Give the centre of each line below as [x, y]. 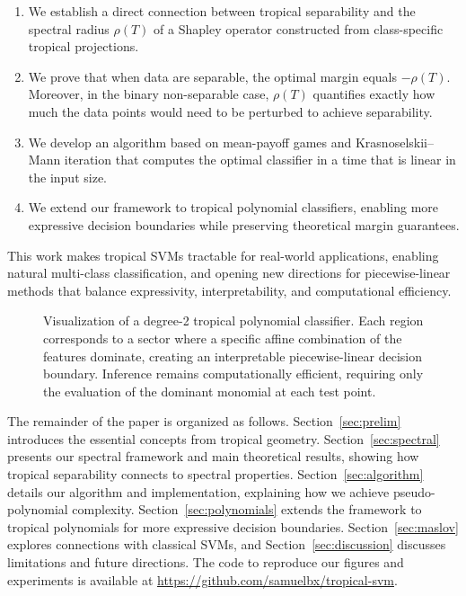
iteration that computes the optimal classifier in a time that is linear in [260, 160]
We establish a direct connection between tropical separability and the [222, 11]
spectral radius [69, 28]
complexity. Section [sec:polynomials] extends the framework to [247, 509]
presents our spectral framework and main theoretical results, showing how [213, 456]
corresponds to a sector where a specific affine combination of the [223, 338]
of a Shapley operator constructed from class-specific [299, 28]
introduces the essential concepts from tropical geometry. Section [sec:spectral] [224, 438]
